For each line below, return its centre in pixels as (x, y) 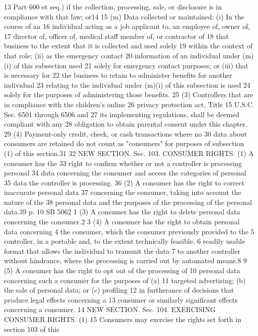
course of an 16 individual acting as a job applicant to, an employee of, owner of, (127, 26)
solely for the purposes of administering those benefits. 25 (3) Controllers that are (129, 94)
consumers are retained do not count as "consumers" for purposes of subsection (124, 143)
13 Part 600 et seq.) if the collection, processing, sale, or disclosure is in (113, 6)
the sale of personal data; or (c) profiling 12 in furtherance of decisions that (119, 290)
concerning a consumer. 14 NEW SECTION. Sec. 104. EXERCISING (110, 309)
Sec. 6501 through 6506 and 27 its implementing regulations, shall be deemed (122, 114)
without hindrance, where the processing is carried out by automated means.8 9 (126, 260)
